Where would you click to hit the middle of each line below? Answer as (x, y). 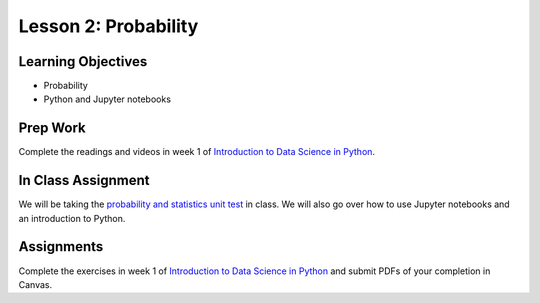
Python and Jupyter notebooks (107, 99)
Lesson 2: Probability (108, 26)
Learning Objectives (83, 61)
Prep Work (52, 128)
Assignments (61, 246)
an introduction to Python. (72, 218)
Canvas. (35, 284)
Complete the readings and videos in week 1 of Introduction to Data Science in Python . (196, 152)
